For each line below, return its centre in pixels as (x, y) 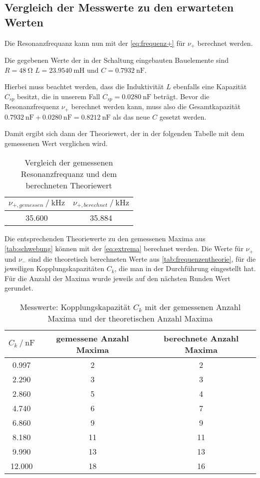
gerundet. (19, 288)
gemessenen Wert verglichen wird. (56, 143)
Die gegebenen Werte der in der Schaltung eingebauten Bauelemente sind (117, 60)
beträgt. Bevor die (181, 96)
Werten (24, 22)
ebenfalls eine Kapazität (210, 86)
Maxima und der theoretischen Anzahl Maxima (130, 318)
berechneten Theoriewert (69, 185)
